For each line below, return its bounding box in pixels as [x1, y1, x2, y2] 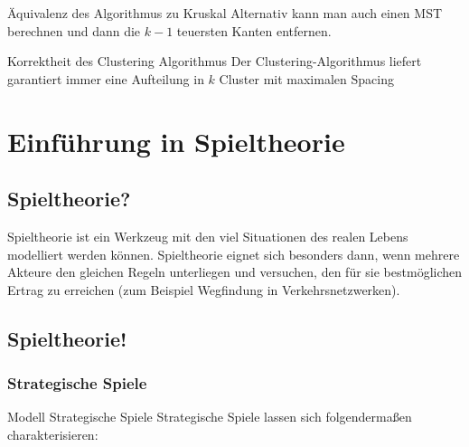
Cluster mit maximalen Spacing [219, 69, 394, 88]
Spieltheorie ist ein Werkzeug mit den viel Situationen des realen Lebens [7, 226, 408, 245]
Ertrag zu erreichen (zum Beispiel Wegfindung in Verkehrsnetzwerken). [7, 280, 400, 299]
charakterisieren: [7, 424, 98, 443]
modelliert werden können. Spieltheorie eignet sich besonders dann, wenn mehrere [7, 244, 460, 263]
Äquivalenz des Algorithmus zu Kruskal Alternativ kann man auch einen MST [7, 4, 443, 22]
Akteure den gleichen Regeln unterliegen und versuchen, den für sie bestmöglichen [7, 262, 463, 281]
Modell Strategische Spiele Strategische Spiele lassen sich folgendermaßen [7, 407, 412, 426]
